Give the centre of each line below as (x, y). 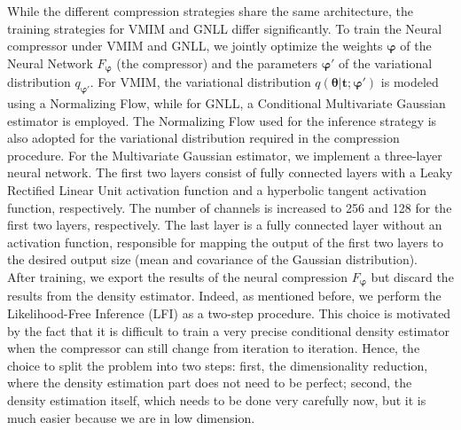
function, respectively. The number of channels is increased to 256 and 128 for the (230, 207)
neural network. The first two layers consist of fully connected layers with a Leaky (230, 172)
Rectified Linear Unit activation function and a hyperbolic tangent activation (217, 190)
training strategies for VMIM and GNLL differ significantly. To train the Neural (225, 28)
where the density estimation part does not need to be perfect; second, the (210, 383)
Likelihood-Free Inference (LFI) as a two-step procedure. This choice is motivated (229, 313)
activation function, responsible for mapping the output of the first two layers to (226, 242)
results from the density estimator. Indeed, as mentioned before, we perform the (224, 296)
